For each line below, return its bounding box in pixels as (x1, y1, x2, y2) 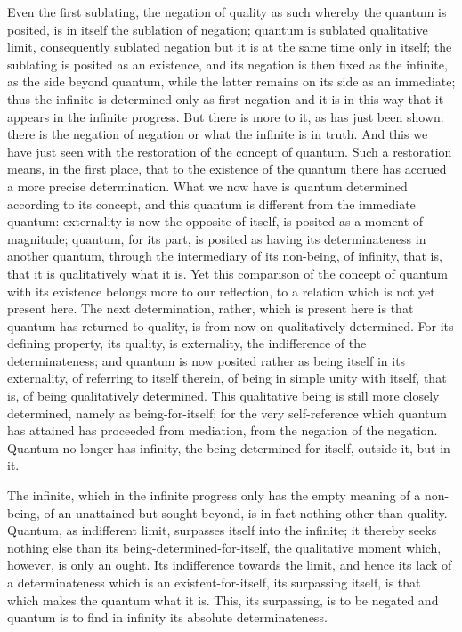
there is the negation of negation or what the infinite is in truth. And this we (7, 125, 428, 143)
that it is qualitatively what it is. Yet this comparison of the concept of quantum (7, 263, 449, 282)
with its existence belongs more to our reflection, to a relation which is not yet (7, 281, 435, 300)
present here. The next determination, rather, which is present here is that (7, 299, 414, 318)
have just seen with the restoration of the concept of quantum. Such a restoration (7, 142, 452, 160)
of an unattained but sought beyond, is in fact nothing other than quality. (44, 503, 448, 522)
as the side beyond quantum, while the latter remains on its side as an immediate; (7, 72, 456, 91)
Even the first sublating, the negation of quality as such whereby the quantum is (7, 3, 447, 20)
